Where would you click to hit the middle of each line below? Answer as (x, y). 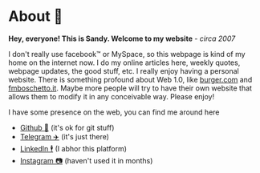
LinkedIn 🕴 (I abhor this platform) (73, 148)
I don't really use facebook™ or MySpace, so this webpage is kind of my (127, 54)
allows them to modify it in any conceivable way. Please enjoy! (112, 96)
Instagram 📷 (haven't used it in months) (86, 160)
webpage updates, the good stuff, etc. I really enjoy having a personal (124, 70)
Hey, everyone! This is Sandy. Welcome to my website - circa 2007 (122, 38)
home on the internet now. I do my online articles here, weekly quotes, (124, 62)
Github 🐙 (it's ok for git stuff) (67, 127)
